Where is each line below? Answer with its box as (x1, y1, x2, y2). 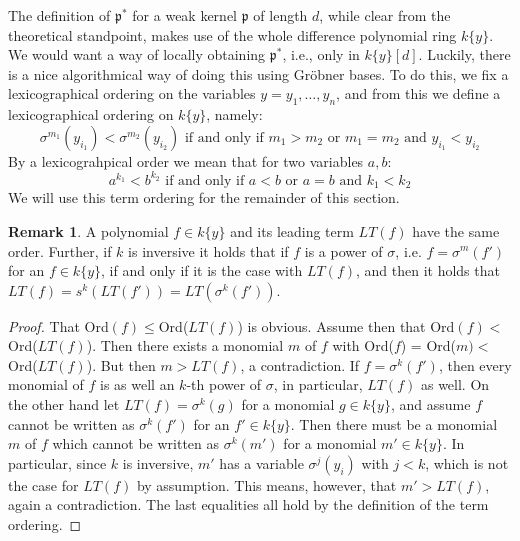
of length (253, 5, 308, 25)
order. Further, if (8, 240, 112, 261)
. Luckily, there (418, 44, 511, 65)
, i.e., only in (282, 44, 360, 65)
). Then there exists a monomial (86, 335, 284, 356)
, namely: (206, 104, 263, 125)
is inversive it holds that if (128, 240, 289, 261)
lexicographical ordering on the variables (8, 83, 256, 104)
